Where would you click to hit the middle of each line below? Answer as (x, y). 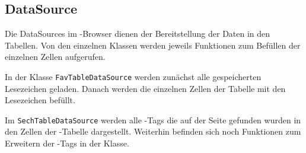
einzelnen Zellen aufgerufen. (55, 57)
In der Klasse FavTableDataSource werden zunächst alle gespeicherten (133, 76)
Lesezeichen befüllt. (40, 100)
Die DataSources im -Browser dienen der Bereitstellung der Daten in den (138, 34)
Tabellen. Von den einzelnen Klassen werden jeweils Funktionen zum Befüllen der (153, 45)
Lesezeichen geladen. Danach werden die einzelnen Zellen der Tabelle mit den (145, 88)
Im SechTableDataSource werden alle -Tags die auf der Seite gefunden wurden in (153, 119)
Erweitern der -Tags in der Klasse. (67, 143)
